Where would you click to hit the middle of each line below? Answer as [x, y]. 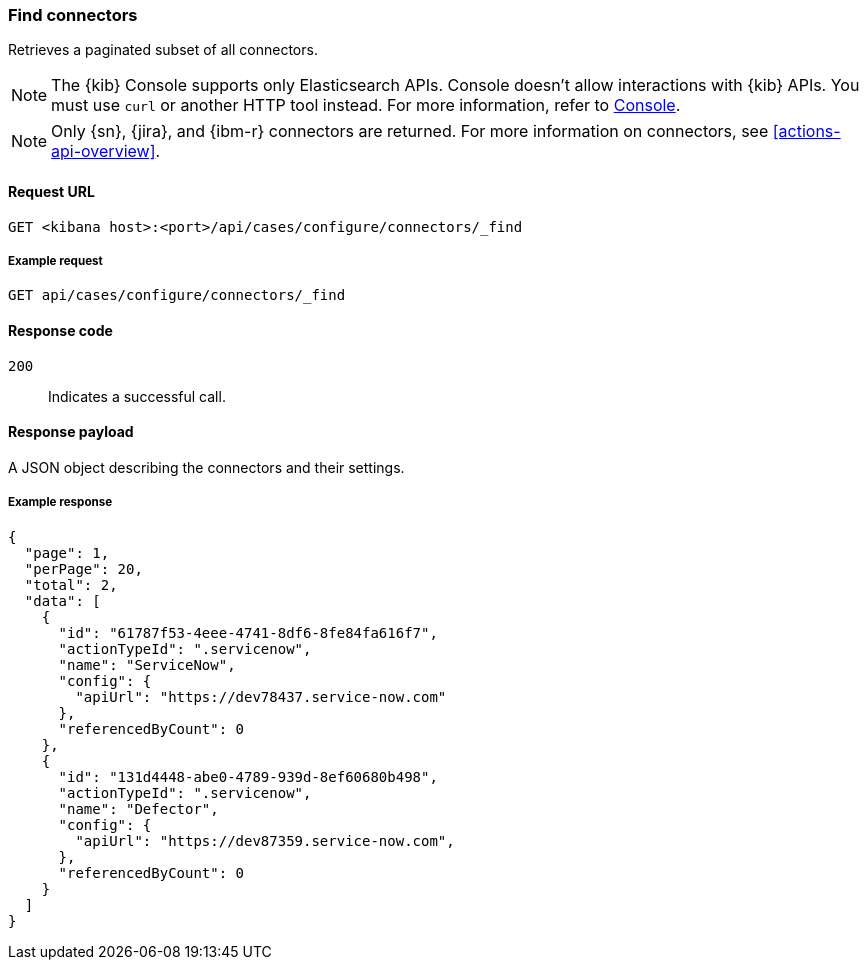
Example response [60, 502]
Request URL [51, 191]
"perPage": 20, [83, 568]
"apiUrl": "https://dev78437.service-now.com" [261, 696]
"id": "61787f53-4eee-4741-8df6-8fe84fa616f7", [248, 632]
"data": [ [62, 600]
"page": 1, [67, 552]
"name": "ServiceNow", [147, 664]
